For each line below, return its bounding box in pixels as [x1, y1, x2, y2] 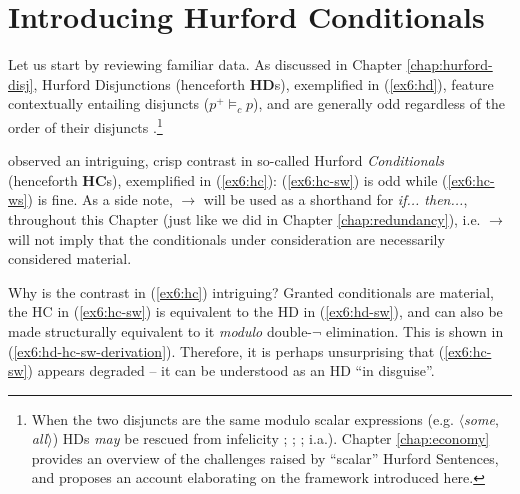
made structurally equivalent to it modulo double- [8, 320, 313, 341]
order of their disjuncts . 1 [8, 113, 163, 137]
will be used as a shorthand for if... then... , [203, 189, 468, 210]
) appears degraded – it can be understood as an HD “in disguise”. [27, 360, 435, 381]
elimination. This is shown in [326, 320, 504, 341]
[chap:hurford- [406, 54, 493, 75]
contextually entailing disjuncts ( [8, 93, 210, 114]
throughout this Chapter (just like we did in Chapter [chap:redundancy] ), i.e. [8, 208, 481, 229]
